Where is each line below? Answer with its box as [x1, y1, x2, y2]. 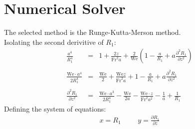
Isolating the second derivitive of [4, 36, 104, 47]
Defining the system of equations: [4, 103, 106, 114]
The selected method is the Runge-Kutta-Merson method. [4, 27, 181, 37]
